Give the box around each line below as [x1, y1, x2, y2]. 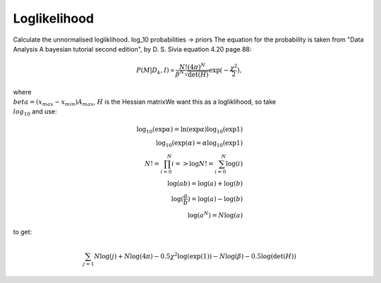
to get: [13, 228, 32, 236]
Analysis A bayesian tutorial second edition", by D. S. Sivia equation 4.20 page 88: [13, 44, 252, 53]
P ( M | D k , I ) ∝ [136, 66, 175, 76]
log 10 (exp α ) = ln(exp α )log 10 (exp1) [136, 125, 243, 135]
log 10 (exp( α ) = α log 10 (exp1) [155, 139, 243, 149]
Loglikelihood [13, 11, 95, 26]
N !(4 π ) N [179, 62, 206, 71]
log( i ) [226, 159, 243, 167]
